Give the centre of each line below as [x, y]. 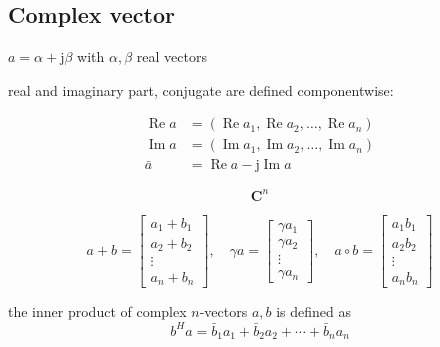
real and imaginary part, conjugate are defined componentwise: [201, 89]
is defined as [314, 311]
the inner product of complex [97, 311]
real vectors [171, 56]
